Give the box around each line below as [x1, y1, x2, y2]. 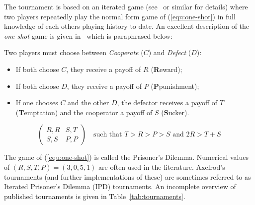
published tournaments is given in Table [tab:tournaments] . [4, 191, 185, 201]
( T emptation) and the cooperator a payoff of [15, 107, 153, 117]
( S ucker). [161, 107, 189, 117]
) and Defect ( [148, 47, 191, 58]
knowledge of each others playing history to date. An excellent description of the [4, 21, 250, 31]
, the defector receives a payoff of [117, 97, 218, 108]
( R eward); [151, 64, 182, 74]
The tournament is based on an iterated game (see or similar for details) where [4, 1, 248, 11]
